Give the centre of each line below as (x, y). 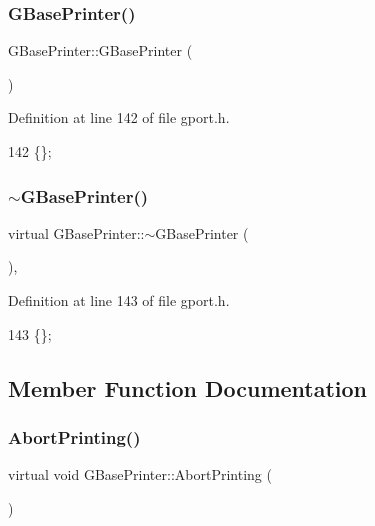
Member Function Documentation (188, 387)
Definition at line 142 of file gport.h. (119, 117)
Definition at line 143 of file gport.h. (119, 300)
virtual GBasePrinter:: (76, 232)
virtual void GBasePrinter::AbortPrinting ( (140, 474)
